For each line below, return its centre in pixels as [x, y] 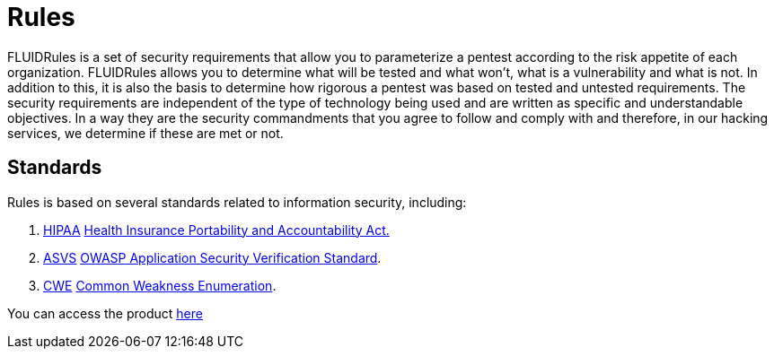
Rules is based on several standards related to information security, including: [237, 202]
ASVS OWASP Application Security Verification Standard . [212, 257]
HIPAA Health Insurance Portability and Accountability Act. [216, 230]
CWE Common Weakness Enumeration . [160, 285]
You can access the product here [105, 313]
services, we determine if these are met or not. [145, 133]
